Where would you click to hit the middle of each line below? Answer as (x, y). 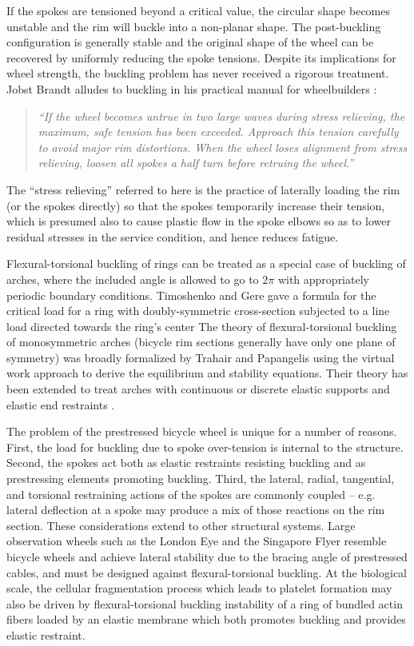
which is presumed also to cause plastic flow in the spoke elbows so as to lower (199, 221)
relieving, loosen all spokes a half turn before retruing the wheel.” (196, 163)
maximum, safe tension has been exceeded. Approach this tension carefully (218, 132)
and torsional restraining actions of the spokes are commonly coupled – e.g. (191, 494)
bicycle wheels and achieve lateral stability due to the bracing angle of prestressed (207, 556)
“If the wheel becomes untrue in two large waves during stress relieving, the (221, 116)
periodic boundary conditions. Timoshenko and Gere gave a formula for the (191, 295)
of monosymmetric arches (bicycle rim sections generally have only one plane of (201, 342)
